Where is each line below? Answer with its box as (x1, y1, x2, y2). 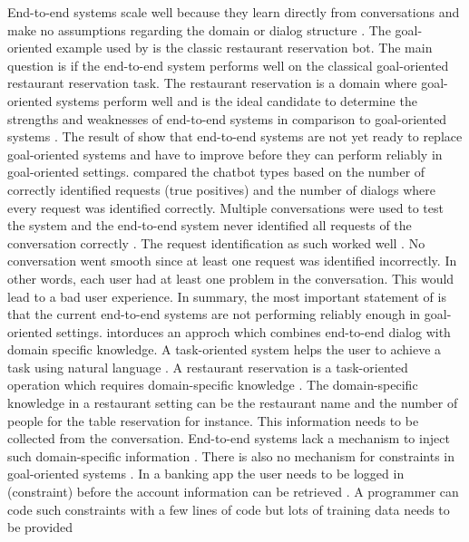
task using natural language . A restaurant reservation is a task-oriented (7, 357, 408, 376)
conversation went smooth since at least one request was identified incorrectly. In (7, 251, 457, 270)
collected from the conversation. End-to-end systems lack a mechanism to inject (7, 429, 450, 448)
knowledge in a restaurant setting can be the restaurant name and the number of (7, 393, 458, 412)
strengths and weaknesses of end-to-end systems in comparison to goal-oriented (7, 109, 447, 128)
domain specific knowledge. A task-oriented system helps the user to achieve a (7, 340, 442, 359)
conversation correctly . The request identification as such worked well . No (7, 233, 425, 252)
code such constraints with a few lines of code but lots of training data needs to (7, 499, 450, 518)
